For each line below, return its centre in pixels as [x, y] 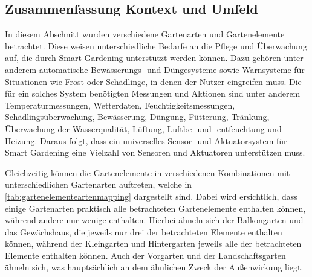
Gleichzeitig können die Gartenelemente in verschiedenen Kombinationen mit [148, 172]
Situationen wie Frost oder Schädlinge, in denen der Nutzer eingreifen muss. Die [153, 81]
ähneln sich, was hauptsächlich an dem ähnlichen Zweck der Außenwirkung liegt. [154, 267]
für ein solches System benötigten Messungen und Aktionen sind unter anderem [153, 93]
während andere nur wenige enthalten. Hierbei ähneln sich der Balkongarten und [154, 220]
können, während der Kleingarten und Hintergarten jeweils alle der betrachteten [153, 244]
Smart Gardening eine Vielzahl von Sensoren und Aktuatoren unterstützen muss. [155, 152]
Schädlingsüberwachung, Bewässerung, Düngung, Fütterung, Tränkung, [137, 117]
